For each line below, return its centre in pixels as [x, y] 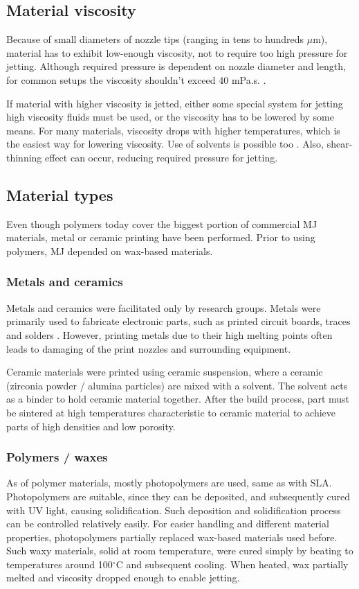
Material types [60, 194]
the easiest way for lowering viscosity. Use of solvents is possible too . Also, [165, 144]
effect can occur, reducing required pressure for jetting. [162, 157]
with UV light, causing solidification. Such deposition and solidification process [174, 510]
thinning [24, 157]
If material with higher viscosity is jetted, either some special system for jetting [175, 103]
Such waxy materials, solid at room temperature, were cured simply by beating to [180, 551]
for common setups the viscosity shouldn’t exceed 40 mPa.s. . [136, 79]
